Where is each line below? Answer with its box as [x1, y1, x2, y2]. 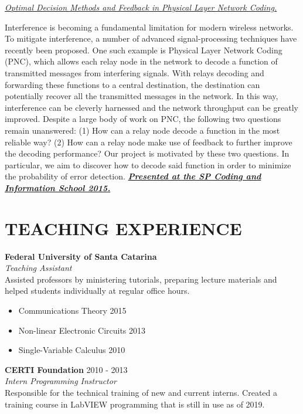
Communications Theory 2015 [18, 304, 127, 316]
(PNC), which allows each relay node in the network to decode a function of [5, 55, 278, 67]
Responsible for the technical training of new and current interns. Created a [5, 386, 278, 398]
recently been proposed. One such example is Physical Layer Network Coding [5, 43, 282, 56]
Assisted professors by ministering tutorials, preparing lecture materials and [5, 273, 277, 285]
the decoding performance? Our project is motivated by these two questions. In [5, 147, 290, 160]
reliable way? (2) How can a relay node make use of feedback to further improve [5, 135, 292, 148]
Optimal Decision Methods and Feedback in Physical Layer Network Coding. [5, 1, 277, 13]
